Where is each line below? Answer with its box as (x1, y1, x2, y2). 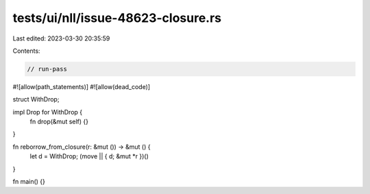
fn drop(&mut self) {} (29, 117, 89, 126)
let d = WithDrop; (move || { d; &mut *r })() (29, 152, 149, 160)
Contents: (12, 47, 40, 55)
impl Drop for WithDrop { (12, 108, 83, 116)
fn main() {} (12, 178, 46, 186)
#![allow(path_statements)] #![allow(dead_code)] (12, 82, 151, 90)
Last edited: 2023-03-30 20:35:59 (12, 34, 110, 43)
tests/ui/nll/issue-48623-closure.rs (12, 10, 222, 25)
